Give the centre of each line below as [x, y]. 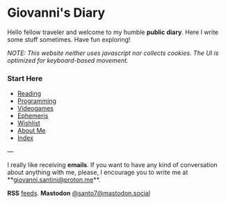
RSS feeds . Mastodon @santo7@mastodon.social [79, 194]
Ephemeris [33, 116]
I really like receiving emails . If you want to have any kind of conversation [112, 165]
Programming [37, 101]
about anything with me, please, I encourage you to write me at [98, 173]
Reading [29, 94]
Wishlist [29, 123]
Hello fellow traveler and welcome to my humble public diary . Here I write [113, 32]
